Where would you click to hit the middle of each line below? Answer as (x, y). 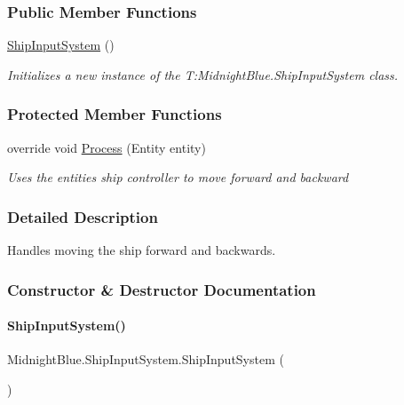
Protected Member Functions (115, 114)
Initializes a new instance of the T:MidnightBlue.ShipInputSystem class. (203, 74)
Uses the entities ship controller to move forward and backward (178, 177)
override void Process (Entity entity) (107, 147)
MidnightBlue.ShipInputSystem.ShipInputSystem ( (146, 359)
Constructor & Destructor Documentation (162, 289)
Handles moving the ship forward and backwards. (142, 250)
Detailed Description (83, 216)
